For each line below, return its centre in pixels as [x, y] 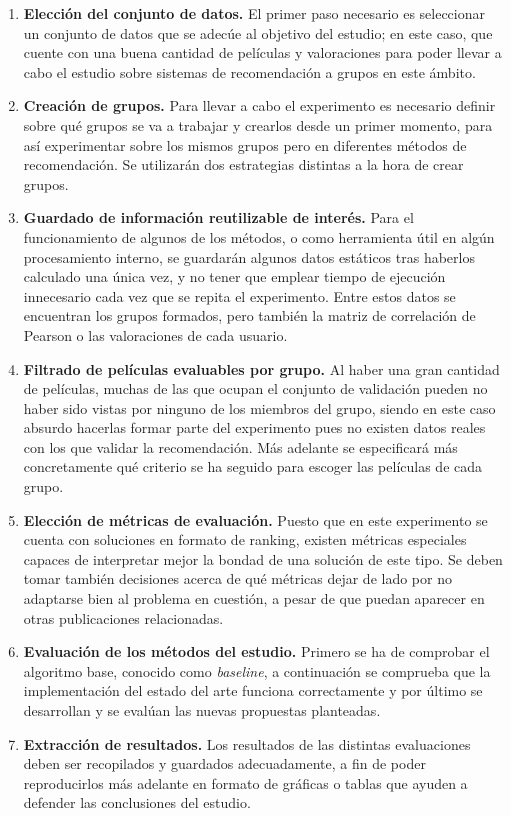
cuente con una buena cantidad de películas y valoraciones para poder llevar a [262, 52]
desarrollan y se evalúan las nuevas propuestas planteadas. [202, 710]
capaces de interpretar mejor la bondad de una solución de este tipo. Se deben [263, 558]
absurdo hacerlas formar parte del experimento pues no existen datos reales [254, 427]
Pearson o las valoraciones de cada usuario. [155, 334]
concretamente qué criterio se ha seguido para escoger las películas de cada [253, 466]
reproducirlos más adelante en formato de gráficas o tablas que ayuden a [245, 782]
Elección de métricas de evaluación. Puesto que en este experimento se [255, 519]
